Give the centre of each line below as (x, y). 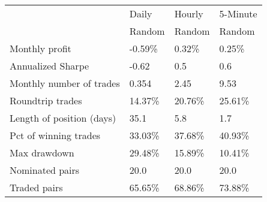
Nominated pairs (45, 170)
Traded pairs (36, 187)
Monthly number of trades (65, 83)
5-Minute (238, 13)
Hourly (189, 13)
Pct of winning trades (55, 135)
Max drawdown (42, 153)
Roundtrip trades (46, 100)
